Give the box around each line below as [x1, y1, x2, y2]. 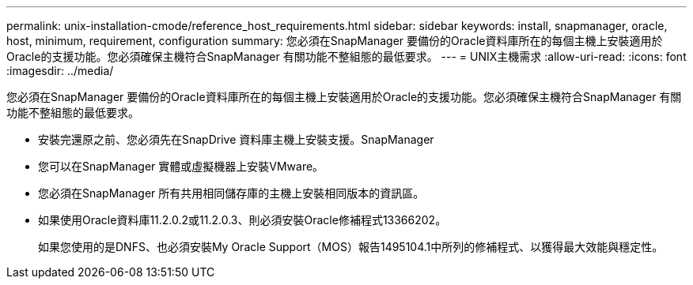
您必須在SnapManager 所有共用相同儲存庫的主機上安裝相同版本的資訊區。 [38, 186, 425, 200]
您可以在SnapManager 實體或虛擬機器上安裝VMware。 [38, 159, 324, 173]
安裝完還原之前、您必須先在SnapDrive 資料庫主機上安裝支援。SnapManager [38, 133, 434, 146]
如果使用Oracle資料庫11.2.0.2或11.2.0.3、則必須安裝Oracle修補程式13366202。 [38, 213, 447, 227]
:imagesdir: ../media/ [6, 64, 114, 77]
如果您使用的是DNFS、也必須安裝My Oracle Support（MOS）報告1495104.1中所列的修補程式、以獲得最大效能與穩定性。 [38, 240, 664, 253]
